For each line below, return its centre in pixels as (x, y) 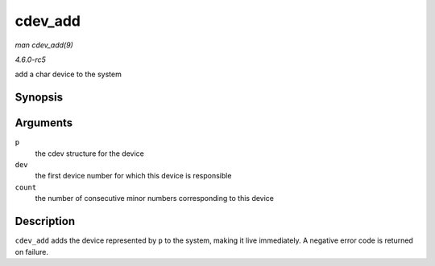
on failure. (31, 252)
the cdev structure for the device (89, 153)
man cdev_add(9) (44, 45)
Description (45, 221)
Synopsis (39, 98)
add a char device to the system (68, 74)
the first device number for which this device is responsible (133, 176)
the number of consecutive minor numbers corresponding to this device (154, 198)
